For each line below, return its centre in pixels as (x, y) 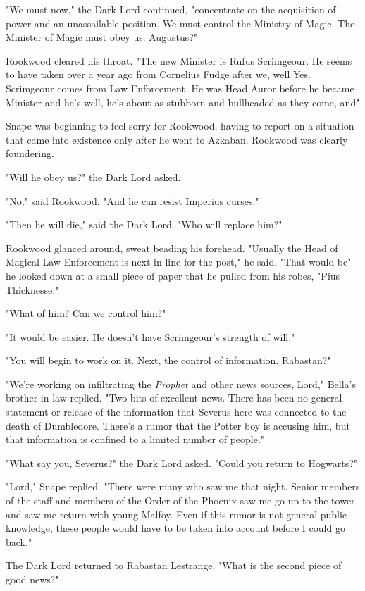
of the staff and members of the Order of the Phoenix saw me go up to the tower (180, 500)
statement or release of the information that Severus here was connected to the (176, 412)
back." (19, 541)
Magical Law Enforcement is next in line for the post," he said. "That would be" (179, 262)
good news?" (32, 579)
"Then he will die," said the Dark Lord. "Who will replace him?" (144, 224)
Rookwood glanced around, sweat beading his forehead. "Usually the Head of (172, 248)
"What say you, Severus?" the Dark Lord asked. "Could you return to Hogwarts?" (182, 462)
